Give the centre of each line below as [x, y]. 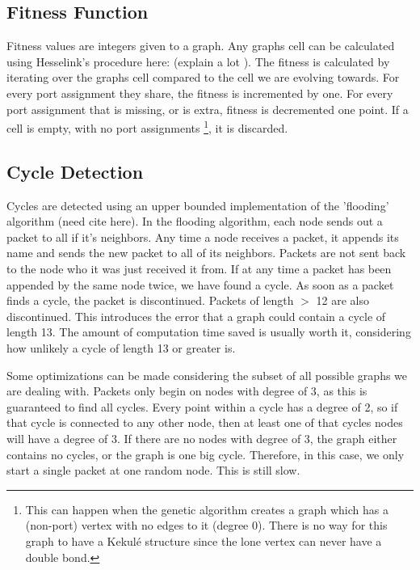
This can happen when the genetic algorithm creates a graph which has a [207, 509]
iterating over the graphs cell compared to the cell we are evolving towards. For [203, 77]
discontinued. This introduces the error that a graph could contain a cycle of [196, 316]
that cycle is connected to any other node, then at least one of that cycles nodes [205, 422]
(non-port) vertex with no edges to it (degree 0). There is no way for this [206, 525]
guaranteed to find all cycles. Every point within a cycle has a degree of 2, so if [202, 406]
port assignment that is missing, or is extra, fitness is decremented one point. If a [208, 109]
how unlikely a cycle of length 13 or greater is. [121, 347]
